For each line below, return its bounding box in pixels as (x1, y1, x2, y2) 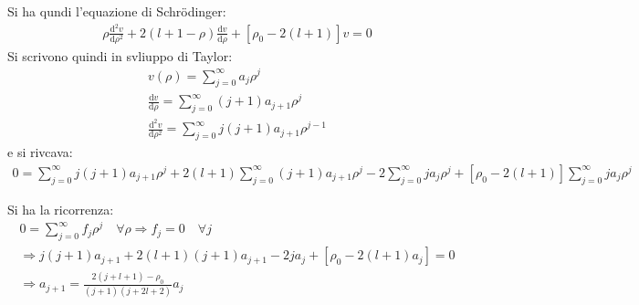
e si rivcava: (7, 142, 73, 162)
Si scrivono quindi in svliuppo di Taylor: (7, 46, 233, 65)
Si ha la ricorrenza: (7, 199, 114, 218)
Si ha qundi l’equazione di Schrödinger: (7, 2, 226, 20)
